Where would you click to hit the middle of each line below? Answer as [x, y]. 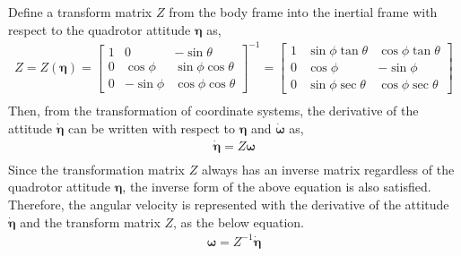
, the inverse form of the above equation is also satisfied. [277, 187]
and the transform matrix [90, 222]
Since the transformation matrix [96, 169]
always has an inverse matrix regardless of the [328, 169]
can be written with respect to [152, 128]
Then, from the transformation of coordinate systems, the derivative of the [213, 111]
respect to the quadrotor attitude [100, 29]
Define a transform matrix [80, 12]
